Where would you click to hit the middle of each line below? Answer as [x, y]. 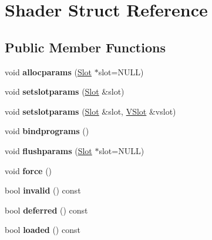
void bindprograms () [47, 131]
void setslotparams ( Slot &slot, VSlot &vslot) [90, 111]
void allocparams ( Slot [48, 71]
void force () [28, 170]
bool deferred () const [46, 210]
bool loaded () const [43, 230]
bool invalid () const [43, 190]
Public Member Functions [85, 47]
